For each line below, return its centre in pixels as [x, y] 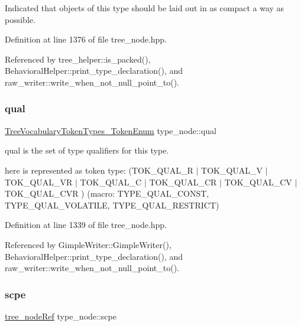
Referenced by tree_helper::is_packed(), [78, 59]
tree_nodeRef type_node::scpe [61, 316]
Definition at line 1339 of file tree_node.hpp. [86, 225]
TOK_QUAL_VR [39, 182]
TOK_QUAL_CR [183, 182]
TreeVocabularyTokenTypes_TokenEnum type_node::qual [111, 130]
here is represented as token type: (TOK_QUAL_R [99, 170]
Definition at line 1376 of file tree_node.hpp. [86, 39]
